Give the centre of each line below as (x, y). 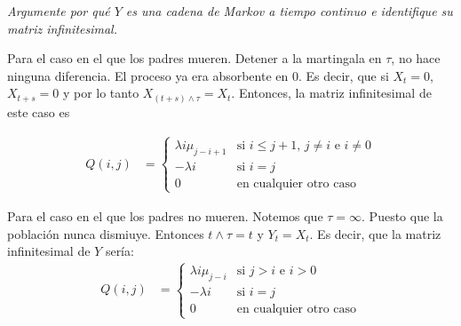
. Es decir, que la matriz (375, 233)
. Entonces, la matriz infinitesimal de (331, 93)
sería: (119, 251)
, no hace (416, 58)
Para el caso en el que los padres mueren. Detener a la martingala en (195, 58)
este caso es (39, 111)
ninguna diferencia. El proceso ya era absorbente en (148, 75)
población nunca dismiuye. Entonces (106, 233)
